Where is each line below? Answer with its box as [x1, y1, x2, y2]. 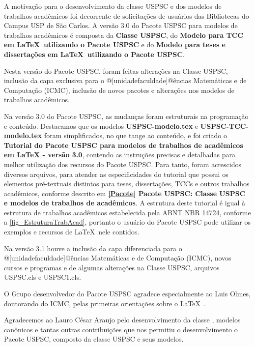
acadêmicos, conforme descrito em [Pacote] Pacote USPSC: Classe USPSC [4, 188, 246, 198]
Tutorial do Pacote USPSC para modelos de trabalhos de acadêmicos [4, 140, 243, 150]
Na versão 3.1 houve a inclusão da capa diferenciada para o [4, 243, 182, 253]
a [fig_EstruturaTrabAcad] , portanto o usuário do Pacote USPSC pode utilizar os [4, 217, 251, 227]
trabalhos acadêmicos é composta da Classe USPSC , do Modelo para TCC [4, 29, 244, 40]
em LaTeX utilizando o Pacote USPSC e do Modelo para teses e [4, 39, 226, 50]
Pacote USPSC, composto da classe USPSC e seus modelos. [4, 334, 184, 344]
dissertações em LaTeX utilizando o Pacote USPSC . [4, 49, 185, 59]
